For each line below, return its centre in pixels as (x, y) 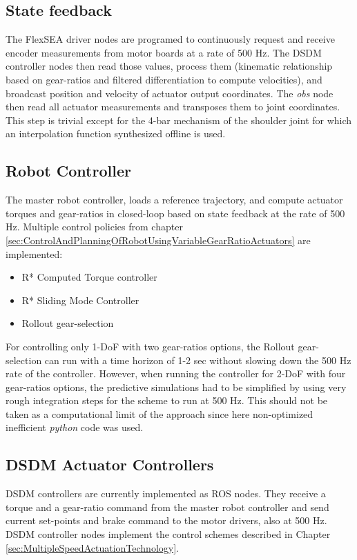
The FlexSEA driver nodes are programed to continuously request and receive (170, 39)
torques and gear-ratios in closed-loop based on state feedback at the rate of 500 (175, 213)
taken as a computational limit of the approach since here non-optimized (160, 413)
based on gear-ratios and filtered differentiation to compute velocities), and (164, 79)
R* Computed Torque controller (89, 277)
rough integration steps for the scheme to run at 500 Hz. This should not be (167, 400)
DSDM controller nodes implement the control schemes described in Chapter (168, 534)
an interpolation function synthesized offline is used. (116, 133)
